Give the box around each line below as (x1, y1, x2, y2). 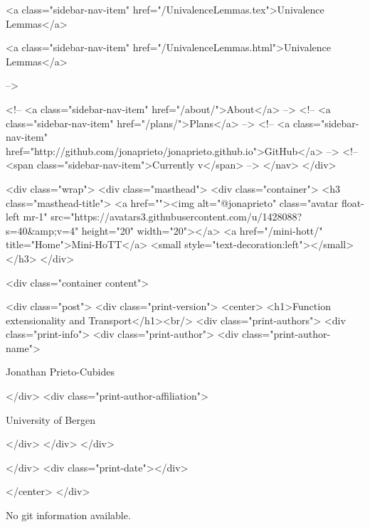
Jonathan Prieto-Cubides (6, 364, 115, 379)
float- (341, 195, 364, 210)
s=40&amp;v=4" (6, 223, 79, 238)
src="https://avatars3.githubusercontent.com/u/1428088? (51, 209, 302, 224)
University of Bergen (6, 412, 95, 427)
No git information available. (6, 508, 131, 523)
